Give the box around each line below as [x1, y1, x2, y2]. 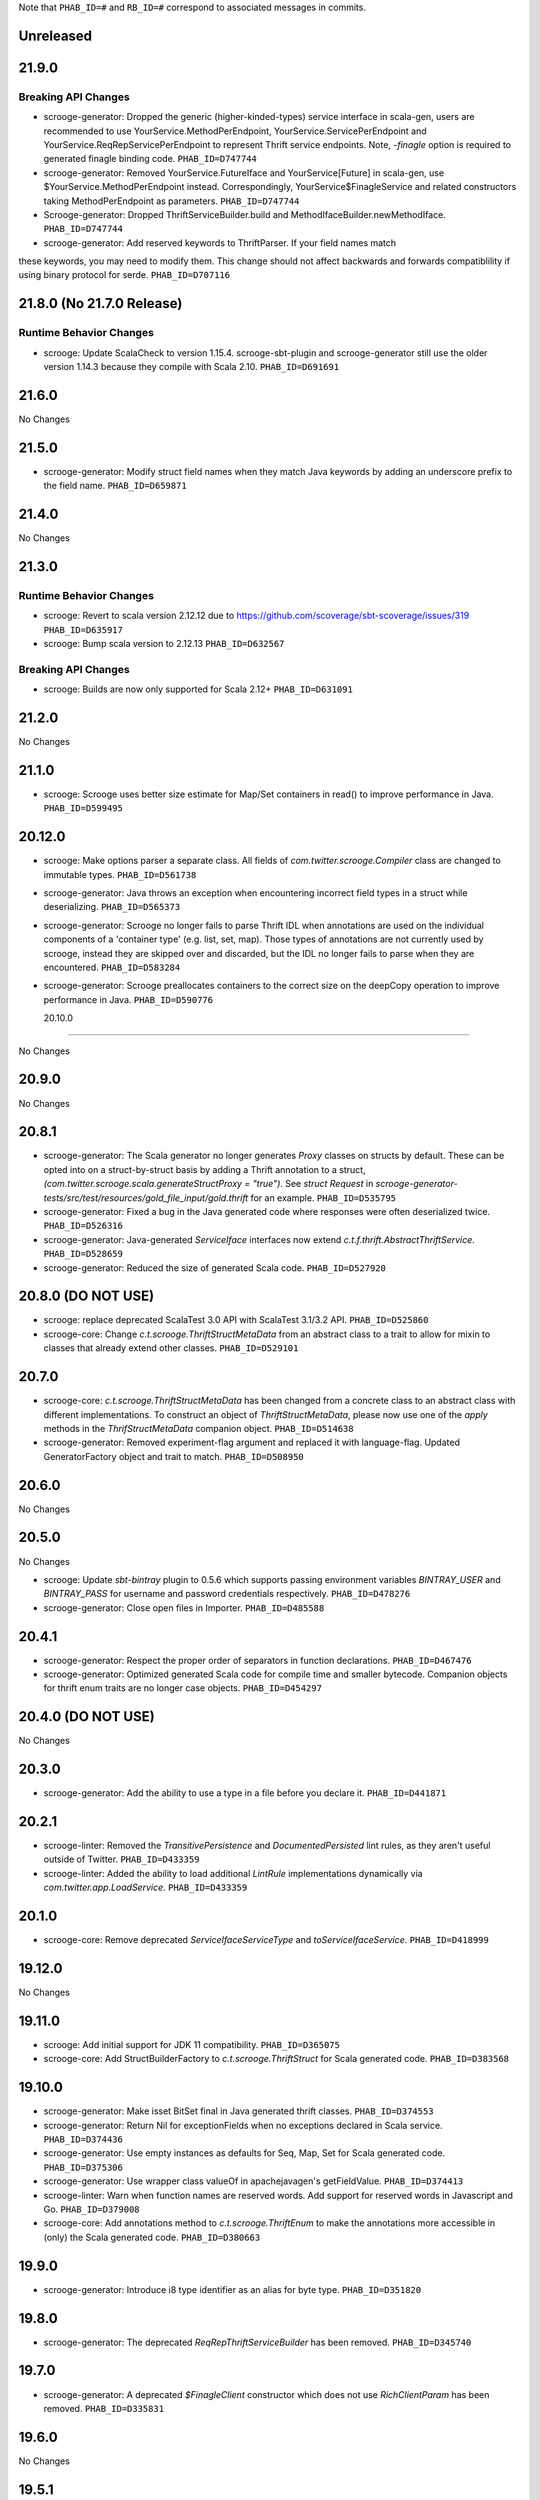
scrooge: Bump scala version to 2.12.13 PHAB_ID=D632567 [43, 638, 285, 650]
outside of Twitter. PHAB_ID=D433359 [43, 1853, 200, 1865]
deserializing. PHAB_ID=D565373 [43, 901, 181, 913]
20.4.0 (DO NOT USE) [18, 1708, 155, 1725]
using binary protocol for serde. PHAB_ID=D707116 [18, 269, 230, 281]
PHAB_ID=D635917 [43, 624, 124, 635]
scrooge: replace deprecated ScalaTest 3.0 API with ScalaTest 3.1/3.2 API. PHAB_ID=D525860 [43, 1314, 429, 1326]
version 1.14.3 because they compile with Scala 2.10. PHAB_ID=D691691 [43, 361, 340, 373]
